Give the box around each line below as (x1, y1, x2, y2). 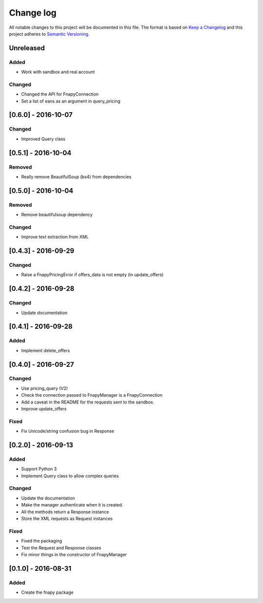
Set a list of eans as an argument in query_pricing (21, 98, 120, 104)
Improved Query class (21, 136, 66, 141)
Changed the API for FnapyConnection (21, 91, 99, 97)
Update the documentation (21, 495, 75, 501)
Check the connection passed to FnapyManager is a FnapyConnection (21, 392, 163, 398)
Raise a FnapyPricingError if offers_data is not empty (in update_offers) (21, 272, 164, 278)
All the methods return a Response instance (21, 509, 109, 515)
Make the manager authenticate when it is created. (21, 502, 124, 508)
